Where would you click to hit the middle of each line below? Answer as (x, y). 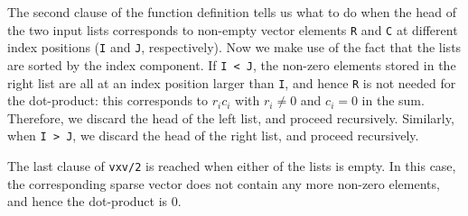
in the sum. (393, 100)
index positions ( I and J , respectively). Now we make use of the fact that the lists (234, 47)
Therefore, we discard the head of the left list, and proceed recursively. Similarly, (231, 117)
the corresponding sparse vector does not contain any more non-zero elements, (224, 183)
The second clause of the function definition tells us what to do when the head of (232, 12)
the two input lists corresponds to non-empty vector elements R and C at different (233, 29)
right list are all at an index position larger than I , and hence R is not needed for (232, 82)
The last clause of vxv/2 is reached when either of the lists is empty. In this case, (232, 166)
